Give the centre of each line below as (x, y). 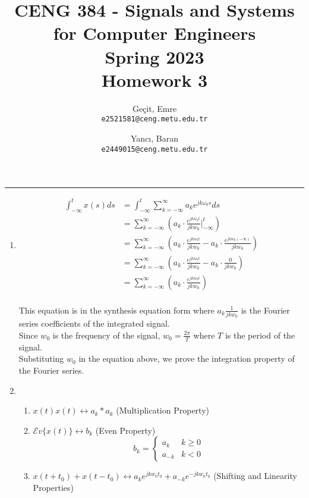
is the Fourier (265, 310)
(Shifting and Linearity (255, 476)
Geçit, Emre (154, 108)
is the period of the (260, 335)
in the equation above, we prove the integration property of (187, 358)
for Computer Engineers (154, 33)
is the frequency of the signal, (106, 335)
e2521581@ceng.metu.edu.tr (154, 119)
